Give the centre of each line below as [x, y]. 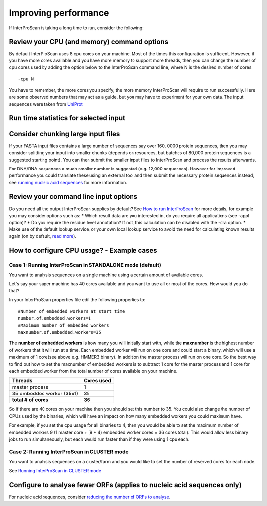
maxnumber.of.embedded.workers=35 [60, 332]
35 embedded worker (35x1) [45, 394]
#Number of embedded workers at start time [71, 311]
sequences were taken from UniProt [46, 104]
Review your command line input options [73, 197]
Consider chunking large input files [65, 134]
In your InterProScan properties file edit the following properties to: [77, 300]
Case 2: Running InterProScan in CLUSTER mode [69, 452]
